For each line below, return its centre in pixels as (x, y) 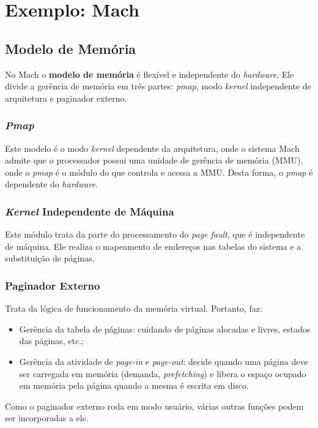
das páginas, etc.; (51, 341)
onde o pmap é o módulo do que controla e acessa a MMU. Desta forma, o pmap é (159, 172)
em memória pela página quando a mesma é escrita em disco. (134, 385)
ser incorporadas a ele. (47, 418)
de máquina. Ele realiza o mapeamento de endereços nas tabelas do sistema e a (153, 246)
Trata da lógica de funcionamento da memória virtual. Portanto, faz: (134, 308)
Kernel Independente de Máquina (90, 211)
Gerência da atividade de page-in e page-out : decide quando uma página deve (164, 361)
